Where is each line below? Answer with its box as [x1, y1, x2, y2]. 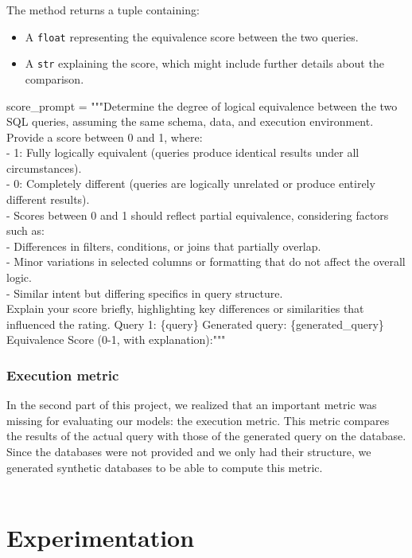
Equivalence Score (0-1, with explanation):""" [6, 331, 226, 348]
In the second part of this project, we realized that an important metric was [6, 396, 377, 413]
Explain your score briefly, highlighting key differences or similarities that [6, 300, 364, 317]
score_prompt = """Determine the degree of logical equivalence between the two [6, 97, 398, 114]
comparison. [25, 70, 84, 87]
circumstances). [6, 159, 82, 176]
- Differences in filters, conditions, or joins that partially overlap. [6, 237, 321, 254]
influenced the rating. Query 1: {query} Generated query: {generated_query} [6, 315, 384, 332]
